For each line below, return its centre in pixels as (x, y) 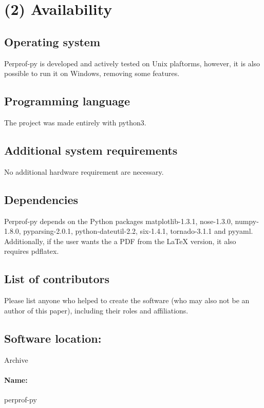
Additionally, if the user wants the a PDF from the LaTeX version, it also (120, 241)
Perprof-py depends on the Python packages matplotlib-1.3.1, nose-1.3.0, (118, 221)
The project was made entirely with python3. (75, 122)
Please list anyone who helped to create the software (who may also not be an (127, 300)
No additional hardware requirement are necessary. (84, 171)
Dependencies (41, 199)
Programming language (67, 101)
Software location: (53, 338)
